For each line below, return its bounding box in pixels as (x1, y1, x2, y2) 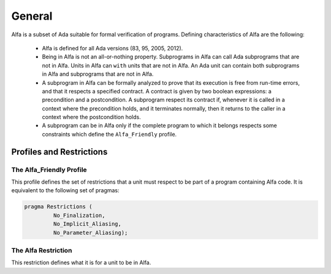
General (11, 9, 53, 23)
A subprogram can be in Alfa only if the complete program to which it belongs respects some (42, 122, 277, 129)
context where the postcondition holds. (42, 114, 141, 121)
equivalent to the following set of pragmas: (11, 187, 120, 194)
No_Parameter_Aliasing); (53, 229, 128, 236)
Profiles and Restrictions (11, 146, 108, 157)
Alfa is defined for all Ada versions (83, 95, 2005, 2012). (42, 44, 183, 52)
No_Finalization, (53, 212, 105, 219)
